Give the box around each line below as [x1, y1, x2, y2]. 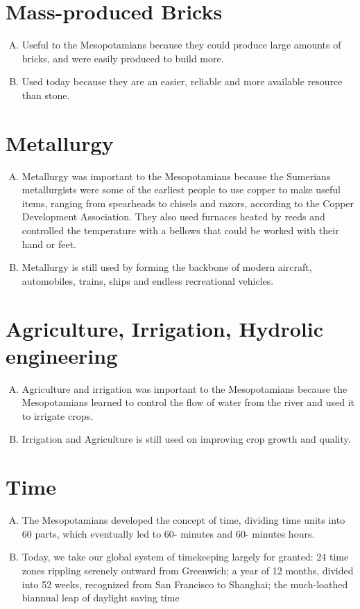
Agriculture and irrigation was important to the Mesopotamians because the [22, 381, 348, 396]
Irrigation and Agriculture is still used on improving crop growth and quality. [22, 432, 351, 446]
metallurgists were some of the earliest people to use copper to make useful [22, 182, 341, 197]
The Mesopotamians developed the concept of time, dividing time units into [22, 513, 345, 527]
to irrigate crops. [22, 408, 93, 423]
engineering [6, 341, 118, 369]
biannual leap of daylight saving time [22, 590, 180, 605]
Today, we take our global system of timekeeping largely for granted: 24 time [22, 549, 349, 564]
